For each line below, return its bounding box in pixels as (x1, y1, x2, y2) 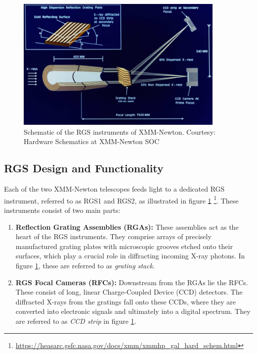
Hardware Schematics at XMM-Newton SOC (24, 136, 160, 147)
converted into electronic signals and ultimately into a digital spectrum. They (15, 306, 251, 316)
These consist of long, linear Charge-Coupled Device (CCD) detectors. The (15, 287, 243, 297)
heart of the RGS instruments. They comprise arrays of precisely (15, 231, 212, 242)
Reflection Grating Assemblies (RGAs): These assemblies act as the (15, 221, 239, 232)
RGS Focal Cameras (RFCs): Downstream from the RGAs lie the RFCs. (15, 277, 248, 287)
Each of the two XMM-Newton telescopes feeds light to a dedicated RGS (4, 184, 225, 194)
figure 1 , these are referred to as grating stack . (15, 260, 155, 271)
